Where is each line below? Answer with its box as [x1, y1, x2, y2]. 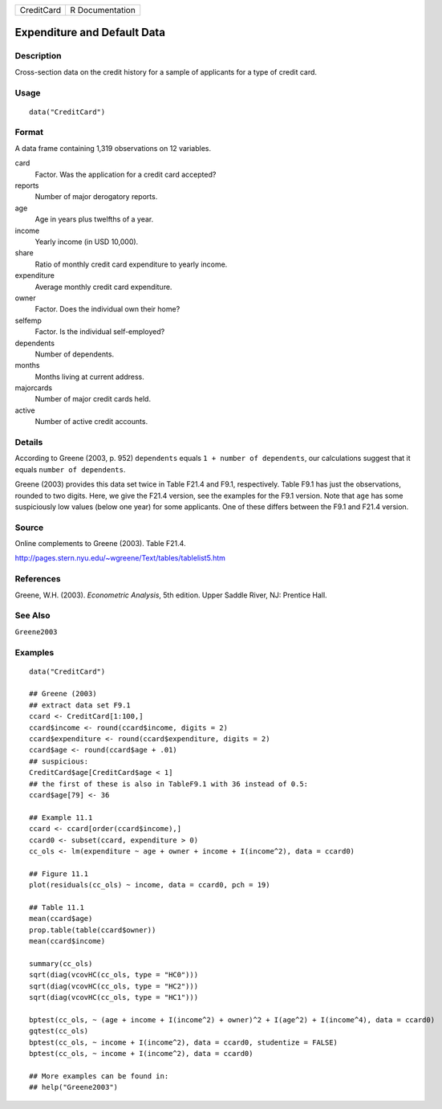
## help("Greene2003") [29, 1082, 119, 1092]
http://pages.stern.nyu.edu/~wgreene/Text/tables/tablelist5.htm [14, 553, 226, 563]
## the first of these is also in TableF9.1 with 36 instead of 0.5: [29, 779, 309, 789]
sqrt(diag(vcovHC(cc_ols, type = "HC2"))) [29, 981, 199, 991]
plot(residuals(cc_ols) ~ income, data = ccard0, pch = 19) [29, 880, 270, 890]
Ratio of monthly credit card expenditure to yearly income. [34, 259, 228, 269]
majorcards [14, 383, 52, 393]
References [14, 573, 61, 585]
